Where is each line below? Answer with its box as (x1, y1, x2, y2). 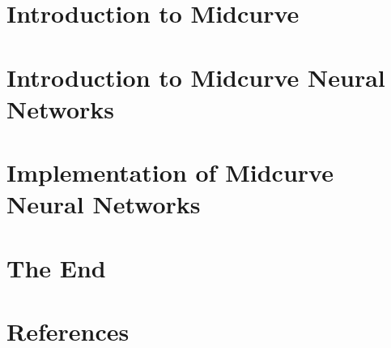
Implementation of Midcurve (6, 156, 334, 189)
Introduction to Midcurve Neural (6, 60, 385, 93)
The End (6, 251, 106, 284)
